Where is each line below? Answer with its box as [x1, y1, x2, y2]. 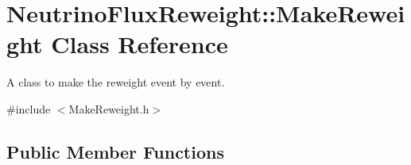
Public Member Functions [6, 139, 224, 163]
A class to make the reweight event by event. [6, 74, 225, 90]
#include [6, 100, 51, 117]
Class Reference [51, 28, 228, 60]
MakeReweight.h [68, 100, 149, 117]
